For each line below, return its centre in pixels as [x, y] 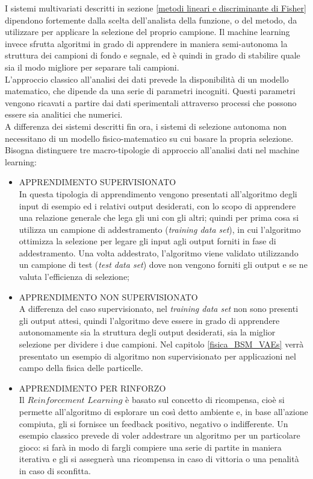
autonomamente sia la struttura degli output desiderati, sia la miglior [147, 332]
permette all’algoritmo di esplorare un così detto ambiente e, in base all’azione [163, 411]
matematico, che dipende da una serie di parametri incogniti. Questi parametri [150, 91]
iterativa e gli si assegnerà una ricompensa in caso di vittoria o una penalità [159, 459]
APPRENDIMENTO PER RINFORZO [92, 388]
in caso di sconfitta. [55, 470]
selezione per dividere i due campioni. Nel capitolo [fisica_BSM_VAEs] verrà [161, 344]
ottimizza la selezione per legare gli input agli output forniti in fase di [147, 241]
